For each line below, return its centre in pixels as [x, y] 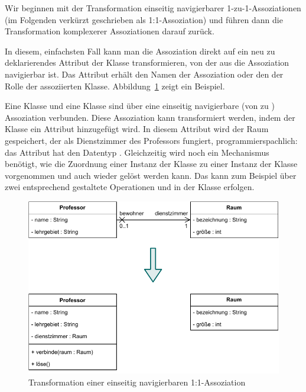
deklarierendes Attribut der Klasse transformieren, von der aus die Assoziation [147, 62]
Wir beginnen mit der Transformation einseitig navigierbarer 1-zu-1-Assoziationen [153, 8]
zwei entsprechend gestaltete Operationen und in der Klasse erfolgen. [130, 187]
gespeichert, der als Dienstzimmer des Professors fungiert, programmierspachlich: [151, 140]
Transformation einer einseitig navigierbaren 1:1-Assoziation [137, 382]
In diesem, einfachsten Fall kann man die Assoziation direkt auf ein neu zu [140, 51]
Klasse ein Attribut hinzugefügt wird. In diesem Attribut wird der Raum [137, 129]
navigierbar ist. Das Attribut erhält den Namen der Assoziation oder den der [144, 74]
